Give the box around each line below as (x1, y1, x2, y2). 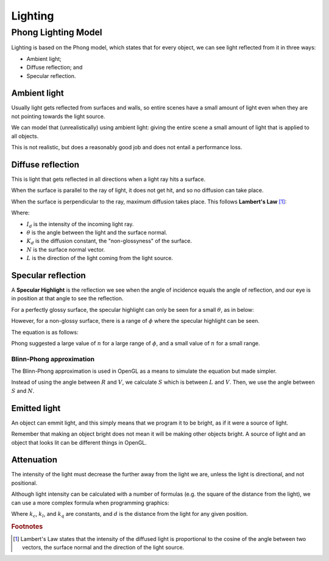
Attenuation (11, 454, 58, 465)
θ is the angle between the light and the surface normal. (26, 228, 168, 236)
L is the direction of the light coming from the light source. (26, 255, 174, 262)
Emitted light (11, 403, 61, 414)
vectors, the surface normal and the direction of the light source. (22, 544, 185, 551)
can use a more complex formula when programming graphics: (11, 499, 169, 506)
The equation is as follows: (11, 328, 79, 336)
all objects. (11, 132, 39, 139)
